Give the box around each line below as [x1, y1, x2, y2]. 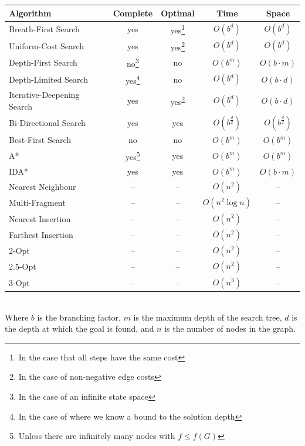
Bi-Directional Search [9, 117, 86, 129]
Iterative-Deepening [9, 88, 80, 101]
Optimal [161, 6, 195, 19]
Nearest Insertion [9, 212, 71, 224]
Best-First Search [9, 134, 71, 146]
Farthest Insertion [9, 228, 73, 240]
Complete [113, 6, 153, 19]
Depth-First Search [9, 56, 77, 69]
